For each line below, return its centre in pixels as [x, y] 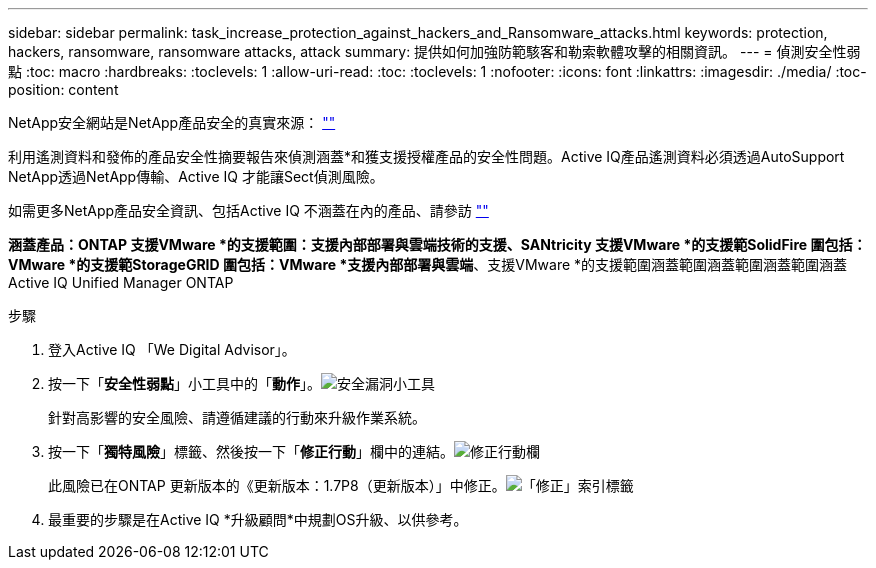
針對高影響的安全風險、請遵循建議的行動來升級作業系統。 [237, 417]
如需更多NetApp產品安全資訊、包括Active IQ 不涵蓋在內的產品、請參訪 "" [248, 210]
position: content [63, 89]
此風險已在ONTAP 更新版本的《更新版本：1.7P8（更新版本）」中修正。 [277, 485]
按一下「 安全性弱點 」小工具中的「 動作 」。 [184, 383]
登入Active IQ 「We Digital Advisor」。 [172, 349]
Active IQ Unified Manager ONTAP [121, 282]
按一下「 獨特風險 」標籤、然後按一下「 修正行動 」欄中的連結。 [251, 451]
